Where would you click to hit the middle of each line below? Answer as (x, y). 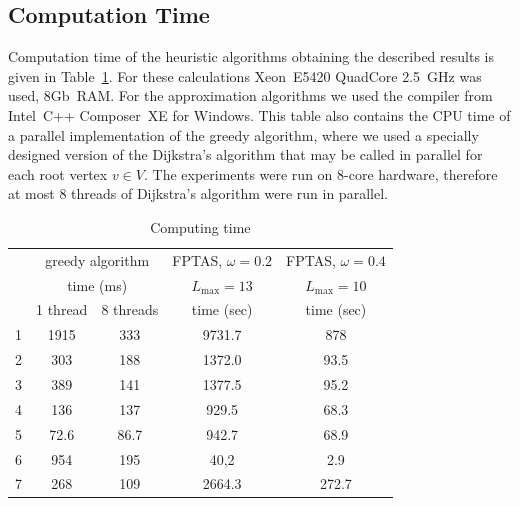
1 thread (62, 309)
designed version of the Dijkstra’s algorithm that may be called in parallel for (245, 154)
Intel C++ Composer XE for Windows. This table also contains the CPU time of (259, 114)
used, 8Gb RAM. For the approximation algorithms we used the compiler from (250, 95)
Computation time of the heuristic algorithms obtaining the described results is (251, 56)
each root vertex (58, 173)
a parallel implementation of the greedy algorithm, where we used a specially (243, 134)
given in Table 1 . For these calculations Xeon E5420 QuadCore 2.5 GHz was (245, 75)
